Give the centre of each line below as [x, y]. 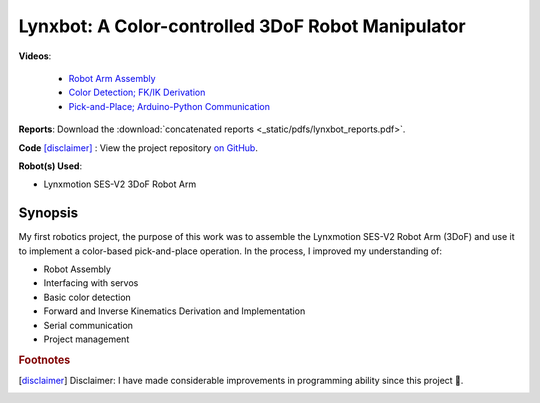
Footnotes [44, 360]
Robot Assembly [77, 269]
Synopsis [48, 213]
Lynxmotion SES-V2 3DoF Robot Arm [120, 184]
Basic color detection [87, 297]
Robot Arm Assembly [112, 78]
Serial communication [88, 325]
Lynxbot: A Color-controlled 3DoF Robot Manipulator [242, 26]
